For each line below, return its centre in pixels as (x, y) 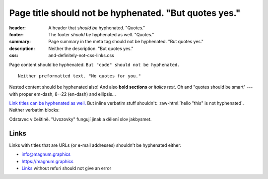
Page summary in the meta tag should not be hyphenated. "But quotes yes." (126, 42)
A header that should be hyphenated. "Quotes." (97, 28)
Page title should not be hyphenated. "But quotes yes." (125, 13)
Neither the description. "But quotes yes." (91, 48)
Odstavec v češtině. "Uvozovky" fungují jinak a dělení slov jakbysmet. (80, 119)
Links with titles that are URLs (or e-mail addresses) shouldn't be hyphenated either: (95, 145)
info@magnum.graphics (46, 154)
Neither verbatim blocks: (34, 110)
